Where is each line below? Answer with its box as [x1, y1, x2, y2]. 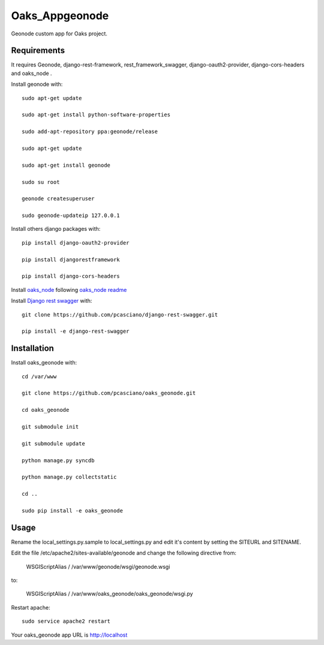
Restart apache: [11, 604, 50, 611]
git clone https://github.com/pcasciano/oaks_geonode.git [22, 390, 196, 397]
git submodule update [22, 440, 85, 447]
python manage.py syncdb [22, 457, 95, 464]
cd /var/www [22, 373, 57, 380]
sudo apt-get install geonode [22, 162, 111, 168]
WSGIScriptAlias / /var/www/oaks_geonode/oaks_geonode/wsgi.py [26, 590, 193, 598]
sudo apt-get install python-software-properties [22, 111, 171, 118]
